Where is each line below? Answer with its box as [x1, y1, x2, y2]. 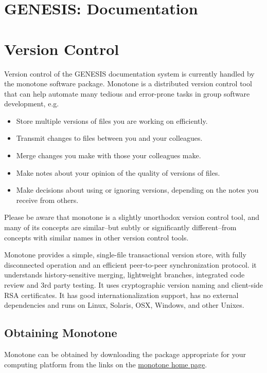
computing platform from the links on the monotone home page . [4, 359, 207, 369]
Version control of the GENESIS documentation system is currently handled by [4, 68, 255, 79]
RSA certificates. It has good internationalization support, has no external [4, 289, 239, 300]
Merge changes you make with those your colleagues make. [16, 150, 201, 161]
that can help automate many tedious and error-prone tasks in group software [4, 88, 250, 99]
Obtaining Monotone [4, 325, 117, 341]
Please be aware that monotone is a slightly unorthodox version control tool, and [4, 212, 260, 222]
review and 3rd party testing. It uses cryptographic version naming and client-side [4, 279, 263, 290]
